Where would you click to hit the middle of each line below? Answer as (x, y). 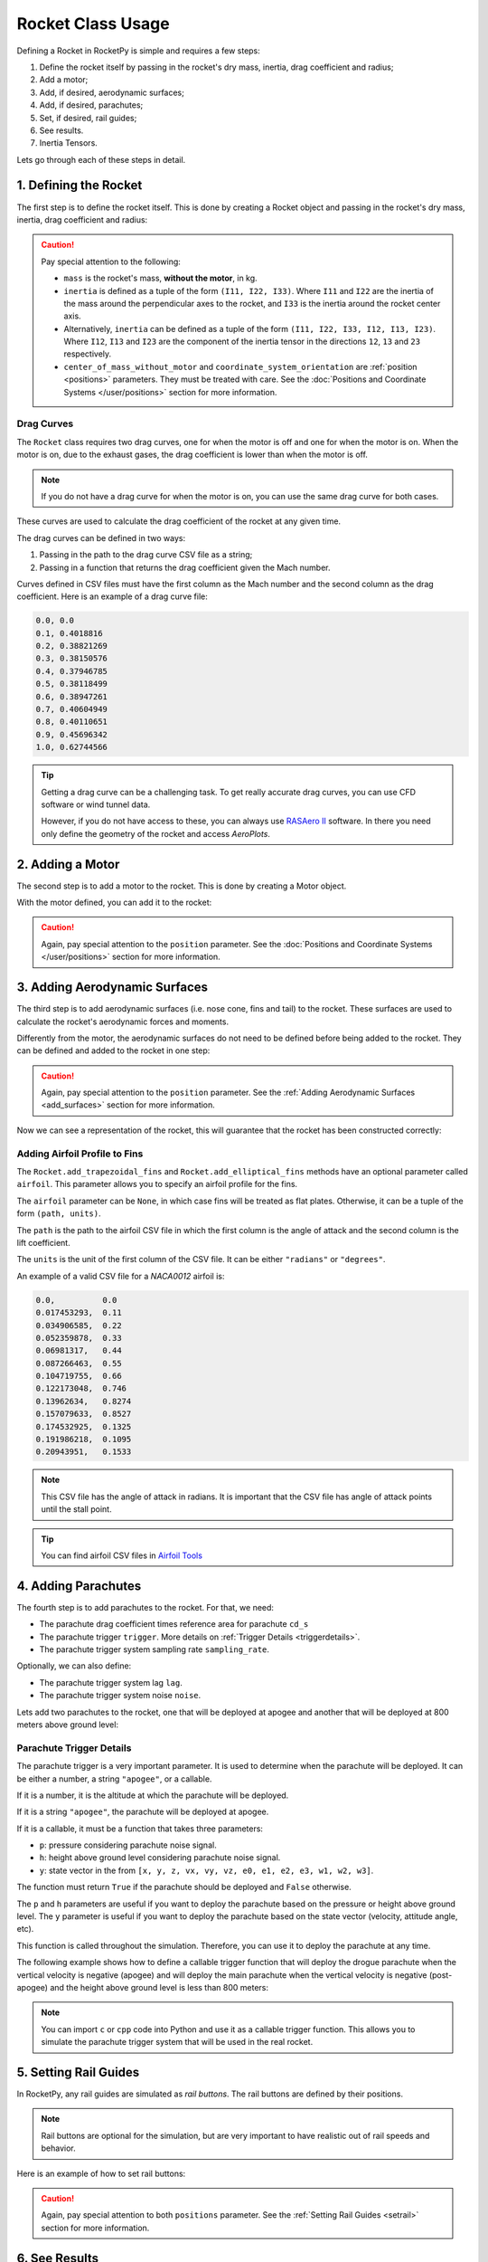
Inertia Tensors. (69, 143)
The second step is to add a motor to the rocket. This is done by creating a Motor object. (182, 886)
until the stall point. (76, 1509)
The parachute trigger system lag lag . (111, 1682)
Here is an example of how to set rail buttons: (101, 2173)
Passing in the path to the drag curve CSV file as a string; (146, 555)
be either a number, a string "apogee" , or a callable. (114, 1779)
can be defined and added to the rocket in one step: (113, 1050)
